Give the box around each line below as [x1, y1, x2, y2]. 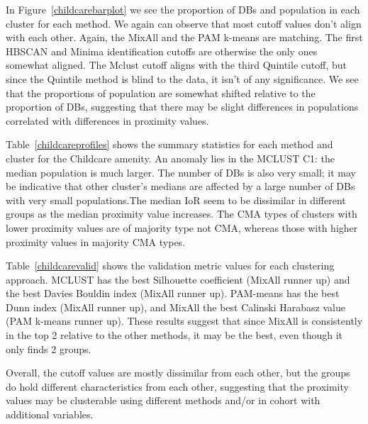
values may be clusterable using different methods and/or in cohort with [6, 393, 320, 408]
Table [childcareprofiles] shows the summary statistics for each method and [6, 137, 333, 152]
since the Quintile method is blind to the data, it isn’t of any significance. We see [6, 71, 359, 86]
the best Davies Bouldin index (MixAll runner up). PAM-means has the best [6, 286, 340, 301]
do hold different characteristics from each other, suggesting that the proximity [6, 379, 349, 394]
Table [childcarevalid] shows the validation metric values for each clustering [6, 258, 335, 273]
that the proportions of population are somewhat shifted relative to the [6, 85, 316, 100]
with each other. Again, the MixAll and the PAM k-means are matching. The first [6, 30, 363, 45]
